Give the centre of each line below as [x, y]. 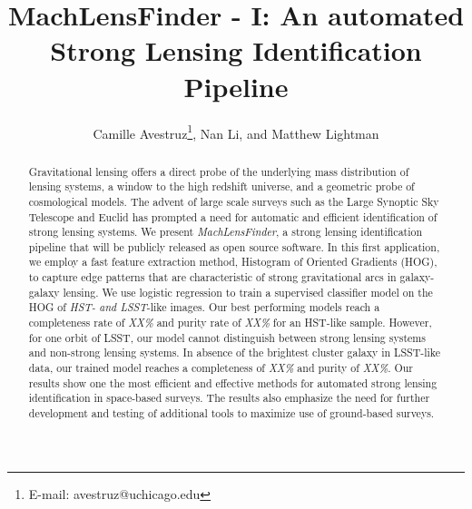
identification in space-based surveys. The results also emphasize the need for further [229, 398]
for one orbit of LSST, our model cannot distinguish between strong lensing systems [227, 337]
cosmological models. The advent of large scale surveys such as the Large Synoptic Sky [234, 201]
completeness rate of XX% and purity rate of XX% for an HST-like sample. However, [230, 323]
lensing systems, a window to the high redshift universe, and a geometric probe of [221, 186]
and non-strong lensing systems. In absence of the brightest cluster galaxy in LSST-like [235, 352]
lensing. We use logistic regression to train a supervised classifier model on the [248, 292]
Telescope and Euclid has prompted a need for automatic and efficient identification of [233, 216]
